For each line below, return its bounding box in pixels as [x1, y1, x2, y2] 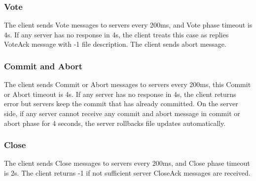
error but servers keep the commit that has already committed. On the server [4, 98, 238, 109]
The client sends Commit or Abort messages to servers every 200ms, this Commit [4, 79, 251, 90]
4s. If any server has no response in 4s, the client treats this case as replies [4, 29, 229, 39]
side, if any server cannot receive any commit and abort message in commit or [4, 108, 240, 118]
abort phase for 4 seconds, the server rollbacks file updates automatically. [4, 118, 226, 128]
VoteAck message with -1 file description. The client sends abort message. [4, 39, 226, 49]
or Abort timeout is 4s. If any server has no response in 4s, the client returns [4, 89, 236, 99]
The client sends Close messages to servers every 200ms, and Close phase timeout [4, 158, 250, 168]
